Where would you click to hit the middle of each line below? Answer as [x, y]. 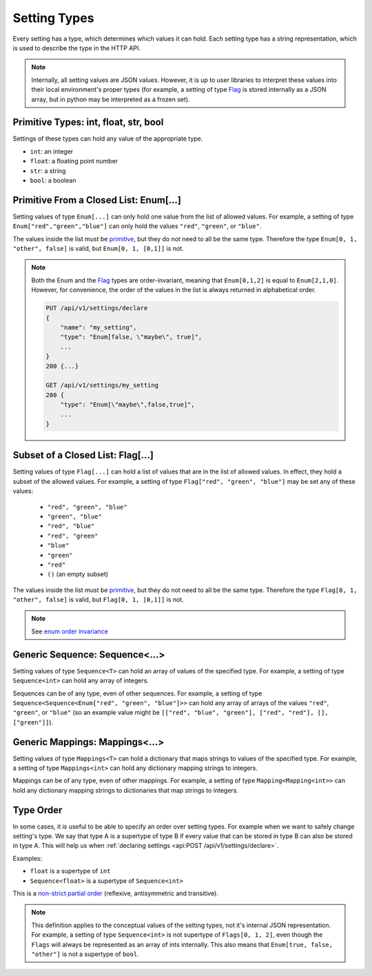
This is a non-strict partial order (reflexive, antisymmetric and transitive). [115, 893]
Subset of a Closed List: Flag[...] [83, 455]
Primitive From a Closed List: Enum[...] [97, 200]
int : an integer [52, 151]
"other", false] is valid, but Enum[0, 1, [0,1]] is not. [98, 249]
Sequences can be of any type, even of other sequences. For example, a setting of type [137, 693]
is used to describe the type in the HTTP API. [77, 48]
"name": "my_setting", [99, 327]
